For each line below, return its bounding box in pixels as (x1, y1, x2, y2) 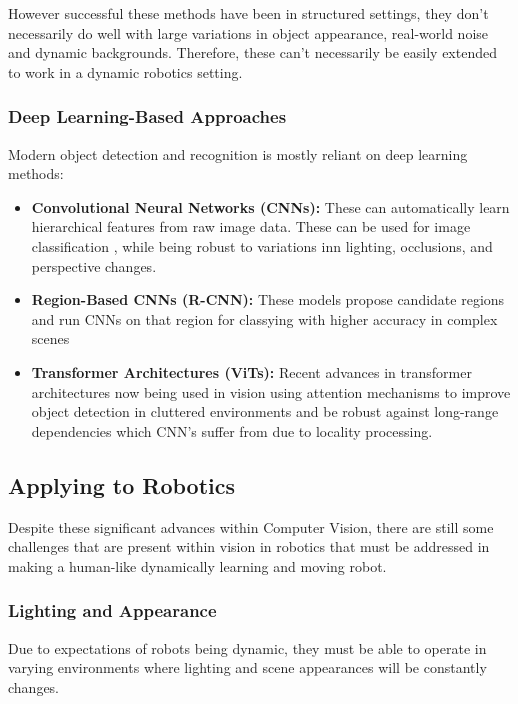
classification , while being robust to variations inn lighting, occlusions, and (31, 235, 493, 256)
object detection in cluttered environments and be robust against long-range (31, 401, 499, 422)
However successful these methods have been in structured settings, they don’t (8, 3, 489, 23)
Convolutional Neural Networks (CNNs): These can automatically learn (31, 196, 510, 217)
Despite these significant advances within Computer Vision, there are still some (8, 516, 494, 537)
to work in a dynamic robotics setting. (8, 61, 243, 82)
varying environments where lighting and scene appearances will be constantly (8, 657, 487, 678)
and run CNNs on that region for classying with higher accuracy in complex (31, 308, 498, 329)
